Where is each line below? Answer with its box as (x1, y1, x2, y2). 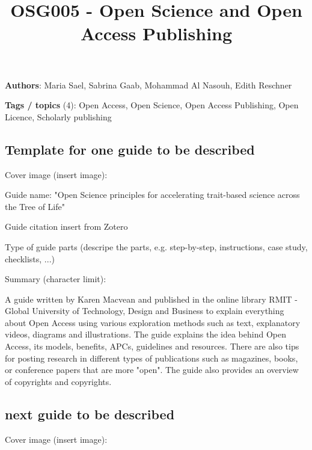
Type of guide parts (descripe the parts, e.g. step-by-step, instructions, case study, (5, 240, 308, 253)
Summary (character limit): (5, 273, 106, 285)
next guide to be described (5, 404, 175, 423)
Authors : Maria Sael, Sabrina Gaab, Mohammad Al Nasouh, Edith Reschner (5, 78, 292, 91)
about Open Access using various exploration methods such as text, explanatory (5, 316, 301, 328)
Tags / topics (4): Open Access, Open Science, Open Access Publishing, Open (5, 99, 299, 111)
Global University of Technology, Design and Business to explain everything (5, 304, 284, 317)
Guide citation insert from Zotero (5, 220, 128, 233)
